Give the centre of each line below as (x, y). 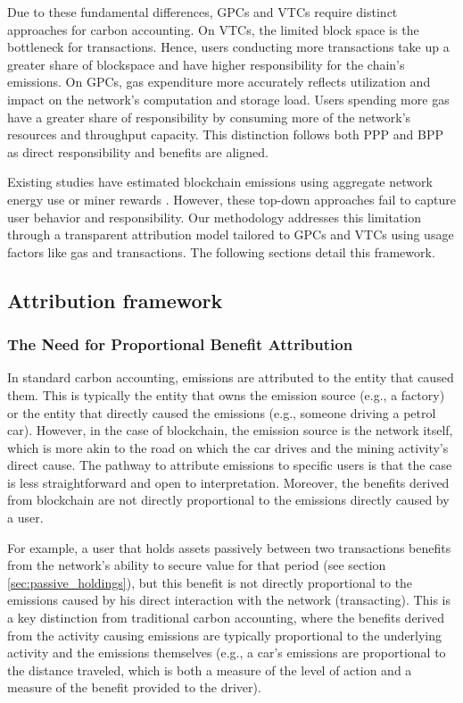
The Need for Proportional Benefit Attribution (180, 344)
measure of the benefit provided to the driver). (134, 687)
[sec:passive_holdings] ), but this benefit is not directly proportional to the (210, 582)
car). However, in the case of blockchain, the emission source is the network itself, (230, 430)
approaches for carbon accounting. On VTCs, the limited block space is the (213, 29)
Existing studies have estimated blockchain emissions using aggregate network (220, 182)
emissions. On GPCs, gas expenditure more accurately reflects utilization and (219, 82)
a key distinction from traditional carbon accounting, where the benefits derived (226, 618)
